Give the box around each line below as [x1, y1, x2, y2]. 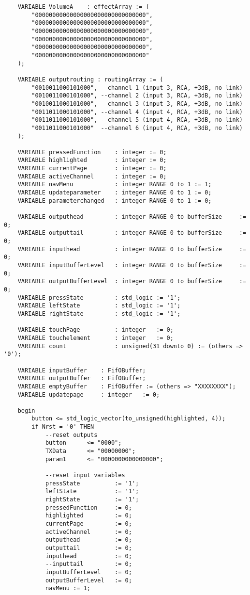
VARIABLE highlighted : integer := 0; [17, 157, 167, 164]
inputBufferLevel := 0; [45, 568, 132, 576]
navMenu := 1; [45, 585, 90, 592]
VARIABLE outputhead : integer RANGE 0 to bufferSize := [17, 213, 247, 221]
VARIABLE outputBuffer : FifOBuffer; [17, 375, 146, 382]
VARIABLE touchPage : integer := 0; [17, 326, 174, 334]
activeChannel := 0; [45, 528, 132, 535]
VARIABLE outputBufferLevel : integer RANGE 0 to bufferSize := [17, 278, 247, 285]
